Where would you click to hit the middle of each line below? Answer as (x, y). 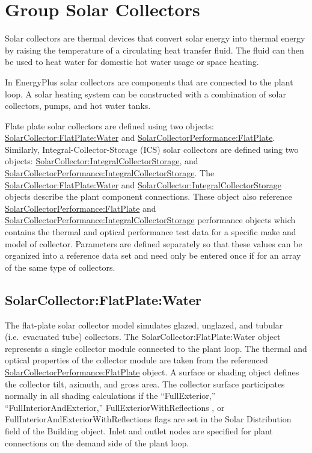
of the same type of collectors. (60, 267)
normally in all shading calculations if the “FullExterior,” (110, 396)
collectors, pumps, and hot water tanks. (78, 106)
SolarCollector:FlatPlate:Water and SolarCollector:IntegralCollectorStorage (143, 184)
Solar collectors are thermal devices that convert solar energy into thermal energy (155, 38)
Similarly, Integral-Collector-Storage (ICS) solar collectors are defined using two (152, 149)
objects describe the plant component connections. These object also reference (148, 196)
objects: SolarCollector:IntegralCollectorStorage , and (102, 161)
